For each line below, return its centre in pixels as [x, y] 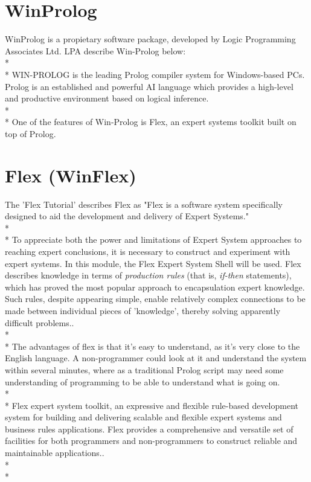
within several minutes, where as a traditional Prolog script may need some [144, 369]
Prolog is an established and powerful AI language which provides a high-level [149, 86]
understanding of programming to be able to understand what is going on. [143, 381]
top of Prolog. [30, 133]
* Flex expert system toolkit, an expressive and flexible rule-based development [152, 405]
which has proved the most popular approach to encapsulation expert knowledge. [155, 287]
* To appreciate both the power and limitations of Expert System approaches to [153, 239]
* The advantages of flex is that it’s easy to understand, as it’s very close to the [152, 346]
